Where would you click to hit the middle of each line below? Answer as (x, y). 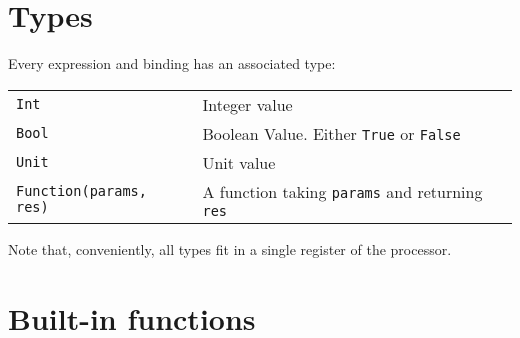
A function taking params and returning (342, 191)
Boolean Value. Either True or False (331, 133)
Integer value (247, 104)
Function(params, (81, 191)
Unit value (239, 162)
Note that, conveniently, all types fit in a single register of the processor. (230, 248)
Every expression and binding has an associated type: (172, 63)
